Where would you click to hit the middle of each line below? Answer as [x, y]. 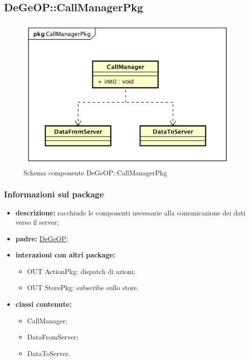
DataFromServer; [53, 337]
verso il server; [37, 222]
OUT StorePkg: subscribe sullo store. [83, 287]
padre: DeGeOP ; [42, 238]
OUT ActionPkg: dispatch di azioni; [81, 271]
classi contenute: [44, 304]
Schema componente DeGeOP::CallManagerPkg [95, 172]
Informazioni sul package [54, 194]
